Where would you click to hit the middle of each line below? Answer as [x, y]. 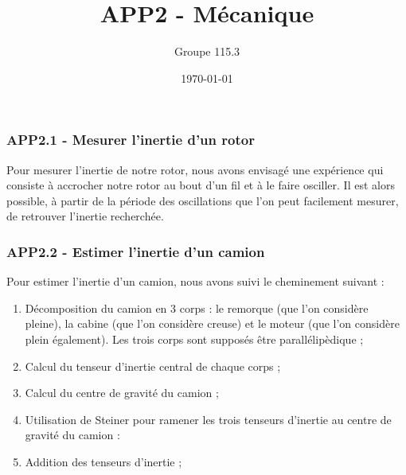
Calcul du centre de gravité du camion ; [122, 393]
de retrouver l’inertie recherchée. [85, 216]
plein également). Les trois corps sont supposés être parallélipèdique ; [194, 339]
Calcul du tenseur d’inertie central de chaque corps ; [153, 366]
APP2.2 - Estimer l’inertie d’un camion [136, 251]
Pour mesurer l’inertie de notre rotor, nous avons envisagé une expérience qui [195, 169]
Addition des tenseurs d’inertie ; [103, 461]
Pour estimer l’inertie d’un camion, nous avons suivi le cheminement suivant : [195, 281]
